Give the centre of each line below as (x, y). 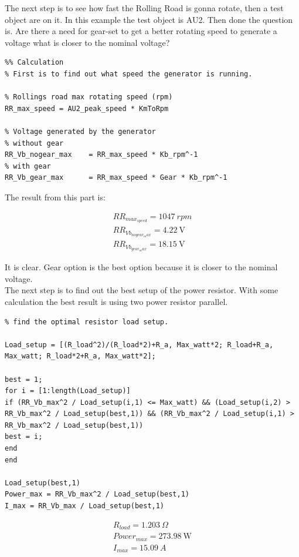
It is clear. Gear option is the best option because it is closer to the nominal (141, 267)
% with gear (28, 166)
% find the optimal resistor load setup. (87, 322)
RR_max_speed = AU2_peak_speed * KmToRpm (87, 108)
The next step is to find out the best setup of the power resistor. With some (142, 290)
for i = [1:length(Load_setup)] (68, 391)
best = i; (24, 437)
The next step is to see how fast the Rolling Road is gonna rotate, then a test (144, 8)
